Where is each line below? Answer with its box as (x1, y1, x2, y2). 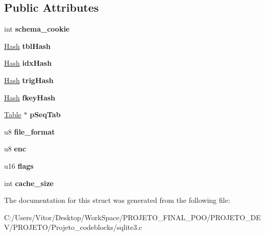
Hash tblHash (4, 40, 51, 51)
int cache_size (4, 177, 54, 188)
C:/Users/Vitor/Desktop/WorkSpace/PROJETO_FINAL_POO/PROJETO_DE (4, 212, 261, 222)
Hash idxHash (4, 58, 52, 68)
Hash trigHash (4, 74, 54, 85)
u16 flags (4, 160, 34, 171)
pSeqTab (30, 109, 61, 120)
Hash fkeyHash (4, 92, 56, 102)
